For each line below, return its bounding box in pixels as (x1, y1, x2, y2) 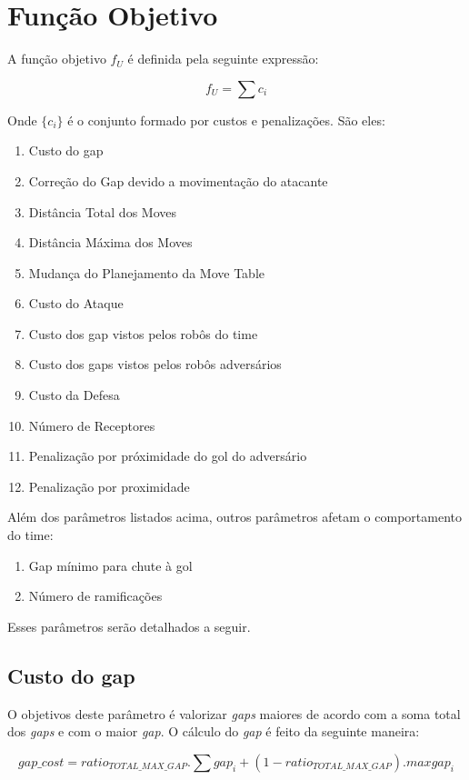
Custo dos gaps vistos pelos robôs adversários (28, 355, 282, 374)
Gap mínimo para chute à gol (28, 555, 193, 575)
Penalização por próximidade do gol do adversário (28, 446, 307, 465)
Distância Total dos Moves (28, 202, 176, 221)
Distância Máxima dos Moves (28, 233, 193, 252)
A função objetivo (7, 49, 106, 68)
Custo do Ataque (28, 294, 124, 313)
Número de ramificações (28, 586, 163, 605)
